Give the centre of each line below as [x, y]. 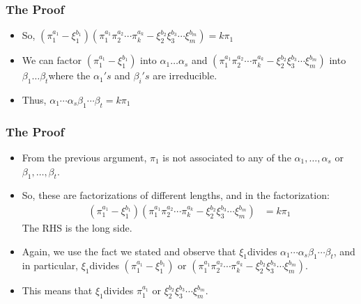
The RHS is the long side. [77, 228]
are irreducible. [185, 75]
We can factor [52, 60]
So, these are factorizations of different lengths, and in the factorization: [176, 195]
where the [69, 75]
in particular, [50, 265]
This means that [57, 290]
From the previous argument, [84, 158]
